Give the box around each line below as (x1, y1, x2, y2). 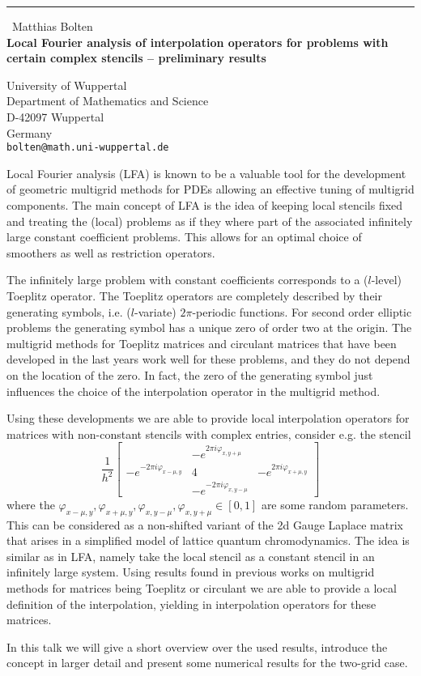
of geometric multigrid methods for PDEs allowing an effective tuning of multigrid (6, 181, 415, 198)
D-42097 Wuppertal (6, 108, 104, 125)
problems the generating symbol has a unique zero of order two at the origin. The (6, 319, 412, 336)
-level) (371, 271, 402, 288)
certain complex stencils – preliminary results (6, 49, 266, 66)
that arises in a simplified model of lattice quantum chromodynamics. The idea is (6, 532, 410, 549)
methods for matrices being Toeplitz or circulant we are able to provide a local (6, 579, 397, 596)
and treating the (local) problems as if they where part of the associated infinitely (6, 212, 413, 229)
